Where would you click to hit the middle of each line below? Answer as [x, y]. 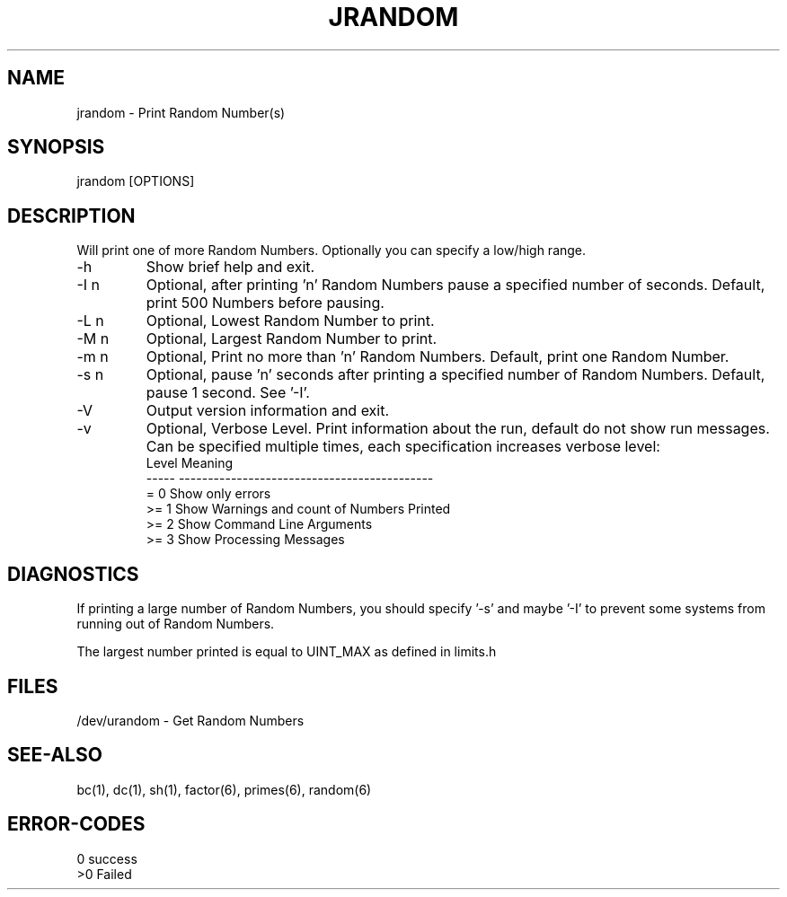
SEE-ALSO [55, 755]
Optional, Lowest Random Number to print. [290, 321]
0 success [107, 858]
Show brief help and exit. [230, 267]
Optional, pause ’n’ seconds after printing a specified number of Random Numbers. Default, [455, 375]
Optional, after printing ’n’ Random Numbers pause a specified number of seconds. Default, [455, 285]
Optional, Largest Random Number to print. [292, 339]
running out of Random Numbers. [176, 624]
